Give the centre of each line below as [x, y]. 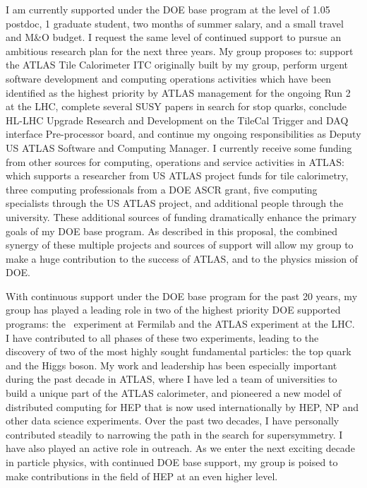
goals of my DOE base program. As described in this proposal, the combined [172, 231]
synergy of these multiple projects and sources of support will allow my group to [180, 245]
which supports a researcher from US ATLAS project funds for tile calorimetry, [177, 175]
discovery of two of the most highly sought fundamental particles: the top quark [179, 351]
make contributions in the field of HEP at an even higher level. [142, 476]
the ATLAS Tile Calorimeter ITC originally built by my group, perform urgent [177, 65]
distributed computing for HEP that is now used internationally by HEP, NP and [182, 406]
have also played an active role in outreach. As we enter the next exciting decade [180, 448]
